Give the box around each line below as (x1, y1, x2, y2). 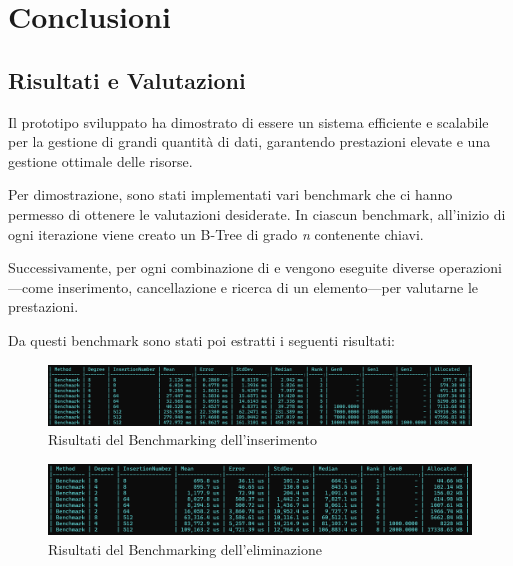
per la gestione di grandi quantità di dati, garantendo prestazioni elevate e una (8, 131, 491, 152)
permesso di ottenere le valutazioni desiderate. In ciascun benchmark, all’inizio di (8, 203, 506, 224)
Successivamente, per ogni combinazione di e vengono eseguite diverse (8, 257, 435, 278)
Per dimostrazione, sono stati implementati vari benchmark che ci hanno (8, 184, 453, 205)
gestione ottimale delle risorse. (8, 150, 193, 171)
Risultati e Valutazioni (8, 64, 246, 95)
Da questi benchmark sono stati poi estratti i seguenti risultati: (8, 329, 395, 350)
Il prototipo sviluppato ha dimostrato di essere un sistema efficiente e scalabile (8, 111, 489, 132)
